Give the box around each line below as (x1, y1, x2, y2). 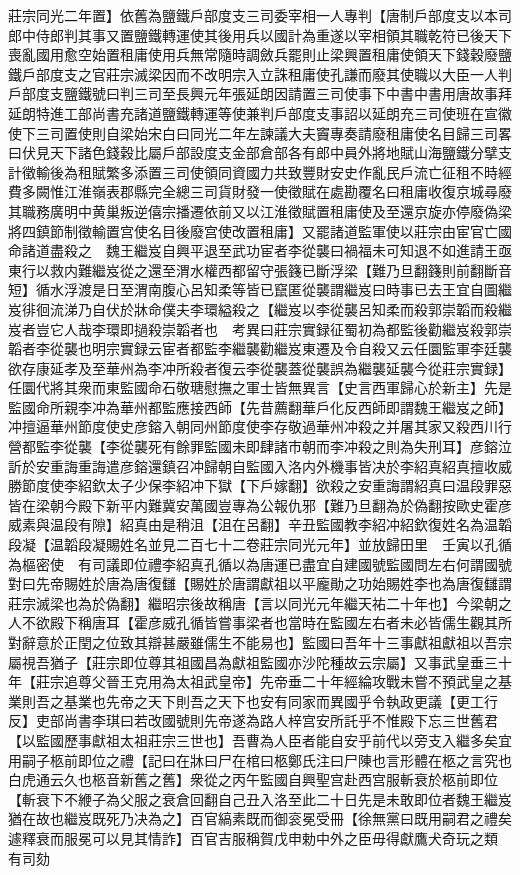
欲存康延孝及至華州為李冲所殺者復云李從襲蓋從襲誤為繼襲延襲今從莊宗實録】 (8, 357, 512, 378)
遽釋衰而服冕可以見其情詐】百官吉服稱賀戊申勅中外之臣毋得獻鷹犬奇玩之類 (8, 827, 498, 848)
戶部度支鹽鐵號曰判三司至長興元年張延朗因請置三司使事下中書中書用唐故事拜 (8, 83, 512, 104)
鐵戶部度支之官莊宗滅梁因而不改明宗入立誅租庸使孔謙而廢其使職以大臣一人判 (8, 63, 512, 84)
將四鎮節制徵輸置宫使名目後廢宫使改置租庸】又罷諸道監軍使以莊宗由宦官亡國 (8, 220, 512, 241)
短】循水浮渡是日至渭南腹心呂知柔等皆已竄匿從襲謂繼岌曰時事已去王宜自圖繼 (8, 279, 512, 300)
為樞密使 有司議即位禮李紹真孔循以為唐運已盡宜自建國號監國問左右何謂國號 (8, 553, 512, 574)
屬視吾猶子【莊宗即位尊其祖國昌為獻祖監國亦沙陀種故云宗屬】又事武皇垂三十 (8, 651, 512, 672)
